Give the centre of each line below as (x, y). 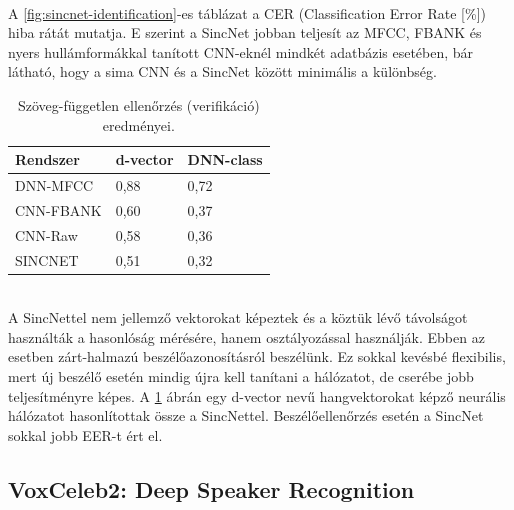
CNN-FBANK (58, 209)
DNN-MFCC (54, 185)
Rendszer (47, 159)
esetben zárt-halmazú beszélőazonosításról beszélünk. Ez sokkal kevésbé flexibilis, (257, 356)
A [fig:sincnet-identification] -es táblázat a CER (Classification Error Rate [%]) (247, 12)
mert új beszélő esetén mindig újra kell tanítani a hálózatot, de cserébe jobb (241, 376)
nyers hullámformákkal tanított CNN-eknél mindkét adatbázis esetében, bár (241, 51)
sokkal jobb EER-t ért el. (85, 434)
